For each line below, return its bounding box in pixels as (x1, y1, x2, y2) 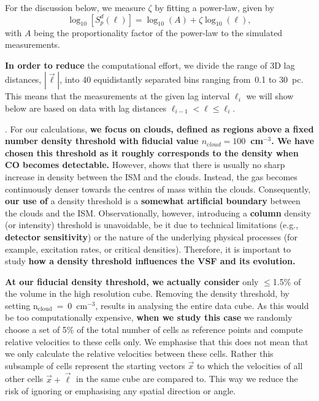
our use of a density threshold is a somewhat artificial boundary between (5, 194, 301, 207)
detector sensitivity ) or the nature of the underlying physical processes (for (5, 230, 298, 243)
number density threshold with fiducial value (5, 134, 199, 147)
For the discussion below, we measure (5, 1, 145, 13)
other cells (5, 372, 44, 385)
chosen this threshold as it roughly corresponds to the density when (5, 146, 299, 159)
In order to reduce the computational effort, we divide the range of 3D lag (5, 58, 295, 71)
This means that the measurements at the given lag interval (5, 90, 230, 102)
